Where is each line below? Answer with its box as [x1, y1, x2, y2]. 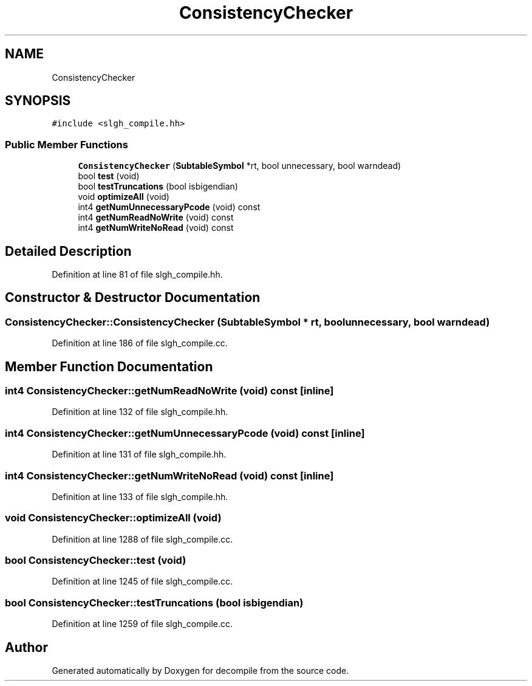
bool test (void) [78, 171, 140, 182]
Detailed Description [5, 243, 132, 259]
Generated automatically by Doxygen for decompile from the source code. [52, 665, 349, 676]
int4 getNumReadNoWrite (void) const [78, 212, 234, 223]
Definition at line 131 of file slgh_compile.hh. [52, 449, 227, 460]
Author [5, 639, 48, 655]
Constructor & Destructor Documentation [5, 290, 261, 306]
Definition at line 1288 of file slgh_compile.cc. [52, 533, 233, 544]
